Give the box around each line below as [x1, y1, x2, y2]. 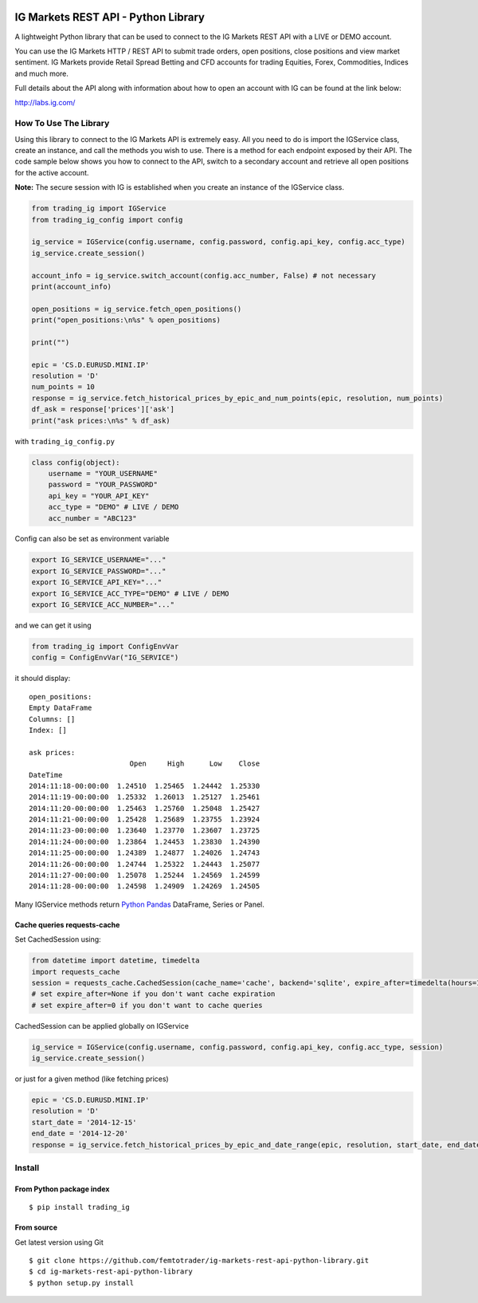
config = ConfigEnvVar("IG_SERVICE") [31, 653, 179, 662]
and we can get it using [14, 620, 92, 630]
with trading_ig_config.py [14, 436, 116, 446]
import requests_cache [31, 967, 120, 976]
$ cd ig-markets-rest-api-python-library [29, 1267, 193, 1276]
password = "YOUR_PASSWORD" [48, 480, 159, 490]
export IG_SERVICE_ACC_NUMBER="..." [31, 600, 175, 609]
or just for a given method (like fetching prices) [14, 1074, 169, 1084]
